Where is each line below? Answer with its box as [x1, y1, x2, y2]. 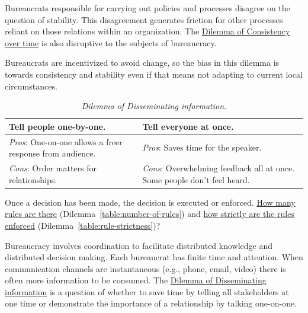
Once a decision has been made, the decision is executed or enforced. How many [5, 196, 296, 208]
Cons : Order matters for [9, 162, 97, 174]
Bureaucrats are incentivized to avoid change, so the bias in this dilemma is [5, 56, 280, 69]
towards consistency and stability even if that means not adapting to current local [5, 68, 303, 80]
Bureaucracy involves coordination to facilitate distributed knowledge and [5, 239, 273, 251]
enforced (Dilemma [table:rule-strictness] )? [5, 219, 161, 231]
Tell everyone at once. [142, 120, 234, 132]
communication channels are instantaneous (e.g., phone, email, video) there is [5, 262, 286, 274]
